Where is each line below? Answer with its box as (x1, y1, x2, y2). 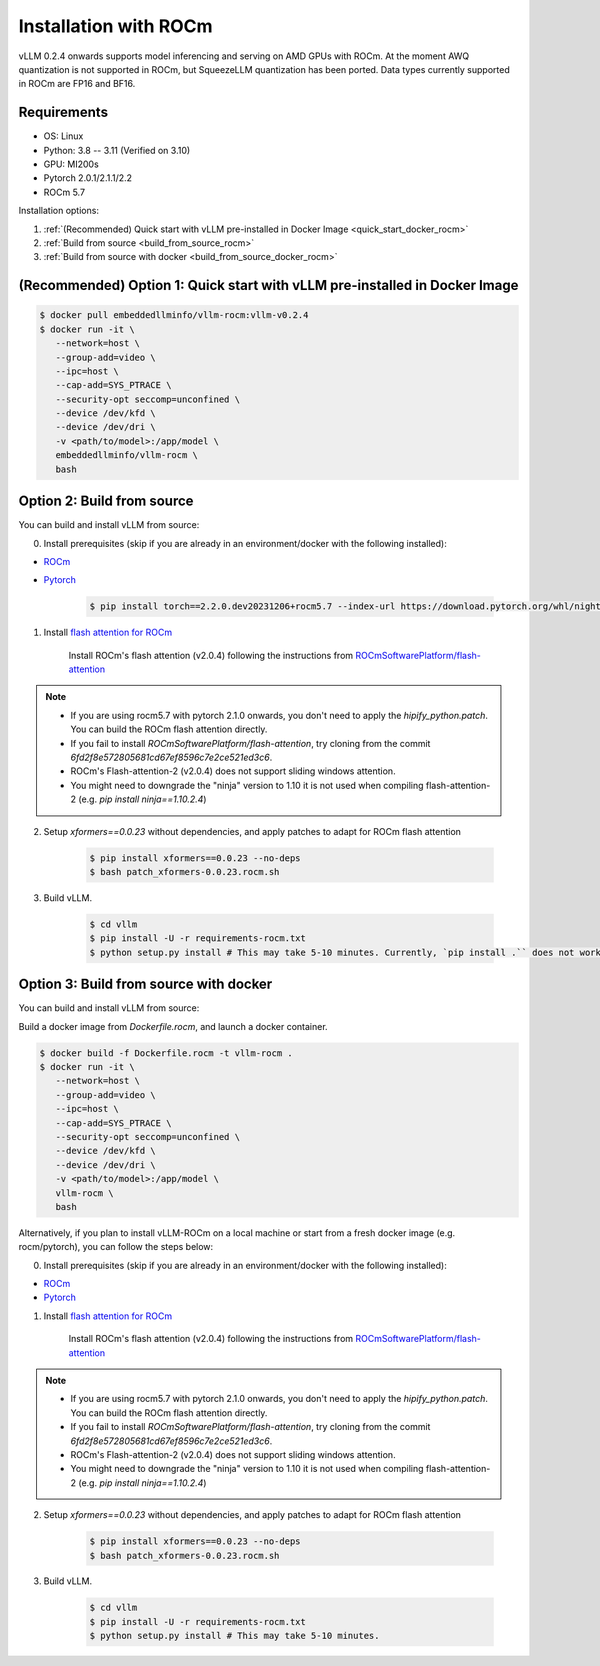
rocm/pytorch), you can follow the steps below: (18, 1241, 214, 1253)
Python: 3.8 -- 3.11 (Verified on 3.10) (43, 144, 191, 156)
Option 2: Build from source (18, 493, 194, 510)
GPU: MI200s (43, 158, 99, 170)
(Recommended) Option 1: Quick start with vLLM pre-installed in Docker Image (18, 277, 519, 294)
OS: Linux (43, 130, 84, 142)
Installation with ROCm (18, 15, 214, 37)
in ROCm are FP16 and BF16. (18, 78, 136, 90)
